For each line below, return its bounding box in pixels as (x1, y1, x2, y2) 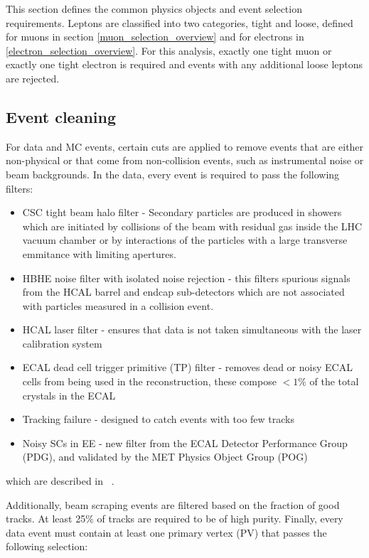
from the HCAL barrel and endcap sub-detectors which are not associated (22, 284, 345, 299)
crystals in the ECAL (22, 387, 116, 402)
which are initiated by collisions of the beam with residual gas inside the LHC (22, 218, 363, 233)
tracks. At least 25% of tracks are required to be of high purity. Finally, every (6, 511, 343, 526)
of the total (309, 374, 359, 389)
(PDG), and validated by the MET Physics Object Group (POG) (22, 449, 308, 464)
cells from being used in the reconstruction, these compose (22, 374, 277, 389)
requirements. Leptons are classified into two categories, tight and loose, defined (6, 15, 353, 30)
